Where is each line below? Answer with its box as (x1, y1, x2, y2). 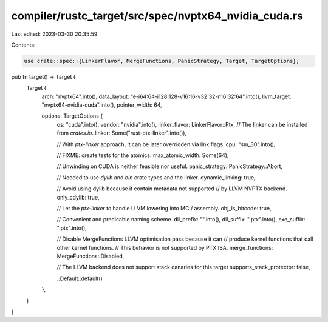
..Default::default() (56, 275, 103, 282)
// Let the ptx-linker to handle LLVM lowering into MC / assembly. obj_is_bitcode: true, (56, 204, 272, 212)
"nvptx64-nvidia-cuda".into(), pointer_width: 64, (41, 101, 162, 109)
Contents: (11, 41, 36, 49)
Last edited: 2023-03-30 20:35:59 (11, 30, 98, 38)
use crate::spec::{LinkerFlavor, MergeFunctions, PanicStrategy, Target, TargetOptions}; (24, 58, 300, 64)
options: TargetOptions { (41, 112, 103, 119)
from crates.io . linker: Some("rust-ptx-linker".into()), (56, 129, 187, 136)
